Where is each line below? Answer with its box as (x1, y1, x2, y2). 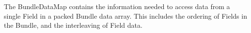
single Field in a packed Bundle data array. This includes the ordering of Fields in (4, 11, 247, 21)
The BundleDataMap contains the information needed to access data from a (4, 1, 230, 11)
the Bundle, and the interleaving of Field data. (4, 20, 142, 30)
